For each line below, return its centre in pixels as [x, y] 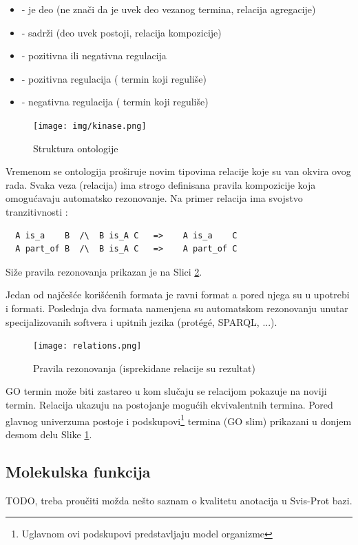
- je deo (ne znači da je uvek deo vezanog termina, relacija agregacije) [169, 9]
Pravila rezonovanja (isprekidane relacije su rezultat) [144, 368]
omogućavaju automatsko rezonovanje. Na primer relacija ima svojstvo [154, 198]
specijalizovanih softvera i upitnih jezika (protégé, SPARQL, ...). [141, 321]
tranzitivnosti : [37, 212]
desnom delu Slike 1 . [49, 434]
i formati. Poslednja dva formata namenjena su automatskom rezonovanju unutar [177, 308]
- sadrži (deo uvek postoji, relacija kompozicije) [122, 32]
